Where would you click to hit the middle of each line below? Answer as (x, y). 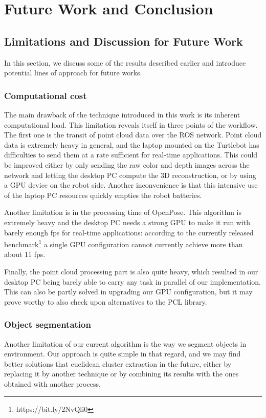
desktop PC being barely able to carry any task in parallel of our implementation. (132, 281)
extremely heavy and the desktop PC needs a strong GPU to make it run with (127, 222)
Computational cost (46, 95)
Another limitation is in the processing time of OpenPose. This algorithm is (123, 212)
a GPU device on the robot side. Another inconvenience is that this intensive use (131, 185)
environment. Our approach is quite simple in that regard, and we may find (123, 354)
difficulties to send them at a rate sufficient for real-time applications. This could (131, 155)
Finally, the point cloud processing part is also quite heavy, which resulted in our (131, 271)
